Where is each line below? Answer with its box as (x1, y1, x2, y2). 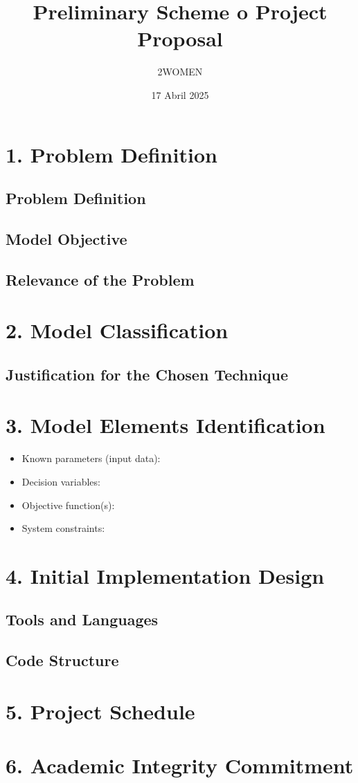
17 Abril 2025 (151, 87, 209, 102)
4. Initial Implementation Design (6, 561, 325, 589)
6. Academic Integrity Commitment (6, 751, 354, 780)
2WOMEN (157, 64, 203, 79)
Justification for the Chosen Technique (6, 363, 289, 385)
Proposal (137, 24, 223, 53)
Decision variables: (21, 474, 100, 488)
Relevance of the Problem (6, 268, 195, 290)
